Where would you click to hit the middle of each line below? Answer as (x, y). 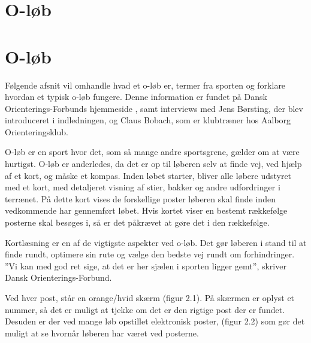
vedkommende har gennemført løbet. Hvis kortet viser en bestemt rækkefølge (146, 210)
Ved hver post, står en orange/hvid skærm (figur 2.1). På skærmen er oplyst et (150, 298)
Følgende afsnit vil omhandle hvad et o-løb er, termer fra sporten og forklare (145, 85)
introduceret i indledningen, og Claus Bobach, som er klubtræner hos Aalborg (148, 120)
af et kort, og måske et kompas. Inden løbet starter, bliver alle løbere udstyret (148, 175)
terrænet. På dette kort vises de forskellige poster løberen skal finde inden (140, 198)
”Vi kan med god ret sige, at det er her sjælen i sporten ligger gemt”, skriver (146, 265)
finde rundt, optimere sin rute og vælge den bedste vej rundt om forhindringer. (150, 254)
